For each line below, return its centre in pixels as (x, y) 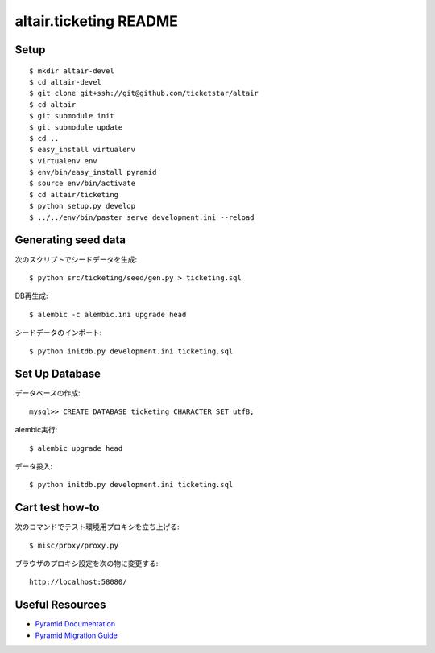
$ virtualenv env (63, 161)
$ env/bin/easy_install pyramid (93, 172)
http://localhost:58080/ (78, 582)
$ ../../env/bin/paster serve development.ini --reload (142, 217)
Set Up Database (58, 374)
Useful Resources (60, 605)
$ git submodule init (72, 116)
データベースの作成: (48, 393)
